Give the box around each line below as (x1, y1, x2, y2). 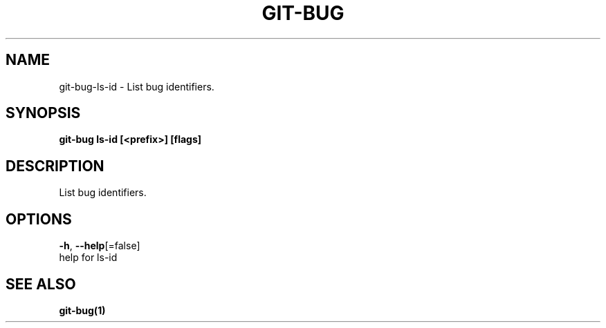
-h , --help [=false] (59, 240, 140, 252)
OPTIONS (6, 210, 72, 228)
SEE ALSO (6, 275, 76, 293)
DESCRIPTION (6, 157, 104, 175)
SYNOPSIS (6, 104, 81, 122)
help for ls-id (59, 251, 118, 264)
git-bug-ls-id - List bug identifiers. (59, 80, 214, 93)
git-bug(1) (59, 304, 106, 316)
